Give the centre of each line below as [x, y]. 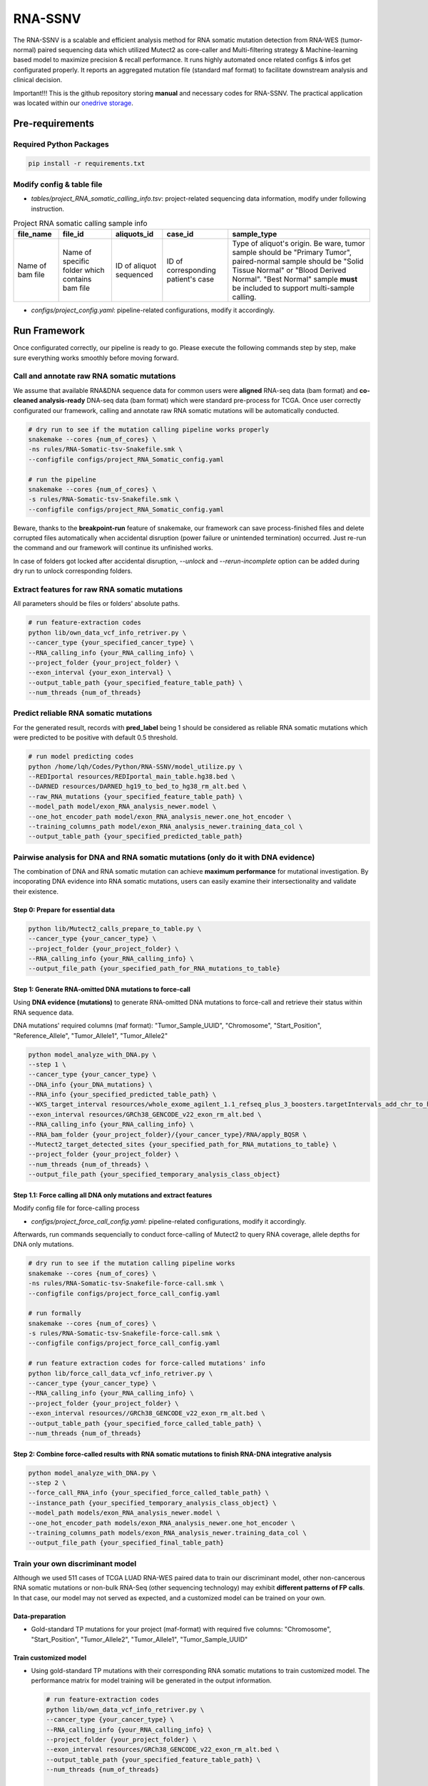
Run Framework [49, 331]
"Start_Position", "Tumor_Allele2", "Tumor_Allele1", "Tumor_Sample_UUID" [139, 1639]
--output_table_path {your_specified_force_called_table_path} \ [145, 1423]
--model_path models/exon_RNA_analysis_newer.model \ [124, 1513]
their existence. [36, 891]
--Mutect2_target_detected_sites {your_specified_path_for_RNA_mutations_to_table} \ [182, 1144]
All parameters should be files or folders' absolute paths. [97, 604]
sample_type [255, 234]
